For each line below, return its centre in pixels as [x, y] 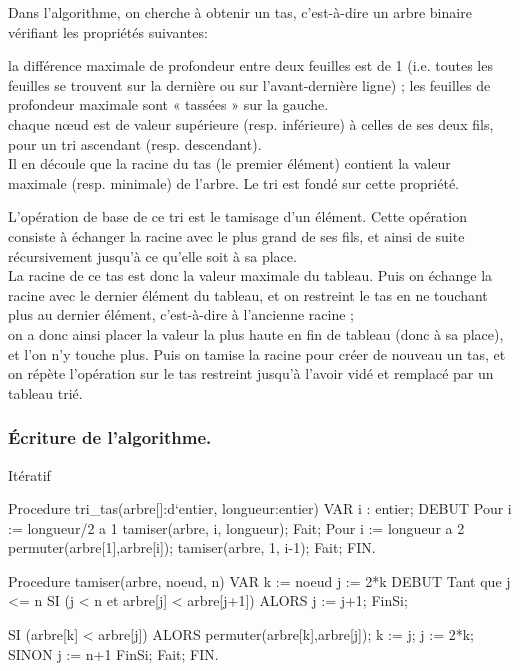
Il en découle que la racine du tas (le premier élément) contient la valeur [229, 163]
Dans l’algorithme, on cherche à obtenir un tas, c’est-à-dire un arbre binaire [240, 12]
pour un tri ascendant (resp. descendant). [135, 143]
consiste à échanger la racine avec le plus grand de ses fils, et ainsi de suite [236, 235]
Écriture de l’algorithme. [110, 437]
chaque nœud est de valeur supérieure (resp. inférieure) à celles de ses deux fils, [251, 123]
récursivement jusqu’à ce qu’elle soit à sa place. [152, 255]
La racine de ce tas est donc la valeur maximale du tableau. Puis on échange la [250, 275]
